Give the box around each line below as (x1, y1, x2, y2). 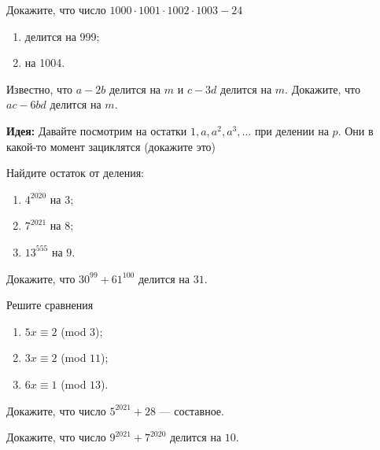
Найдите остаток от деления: (6, 164, 144, 181)
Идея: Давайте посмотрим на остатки (6, 122, 187, 138)
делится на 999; (24, 28, 100, 44)
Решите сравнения (6, 297, 94, 313)
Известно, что (6, 80, 73, 97)
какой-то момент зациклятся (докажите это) (6, 138, 216, 154)
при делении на (254, 122, 329, 138)
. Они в (338, 122, 374, 138)
